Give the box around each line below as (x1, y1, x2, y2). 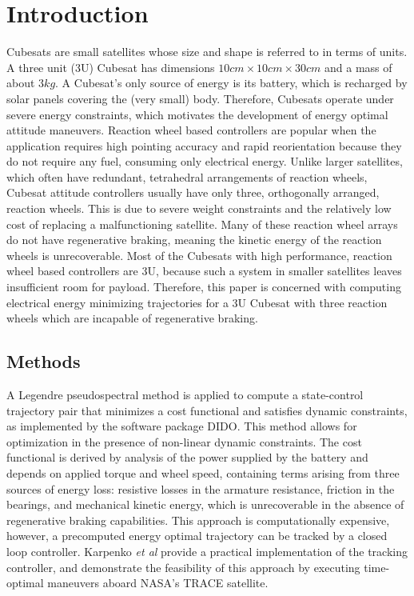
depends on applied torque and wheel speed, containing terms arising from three (6, 464, 400, 481)
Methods (6, 349, 81, 374)
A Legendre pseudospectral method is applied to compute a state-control (6, 386, 364, 403)
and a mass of (324, 58, 392, 75)
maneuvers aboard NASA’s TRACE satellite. (47, 574, 269, 591)
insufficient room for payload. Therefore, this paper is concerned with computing (6, 278, 401, 295)
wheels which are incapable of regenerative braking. (6, 310, 258, 326)
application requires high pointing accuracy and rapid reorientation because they (6, 137, 402, 154)
